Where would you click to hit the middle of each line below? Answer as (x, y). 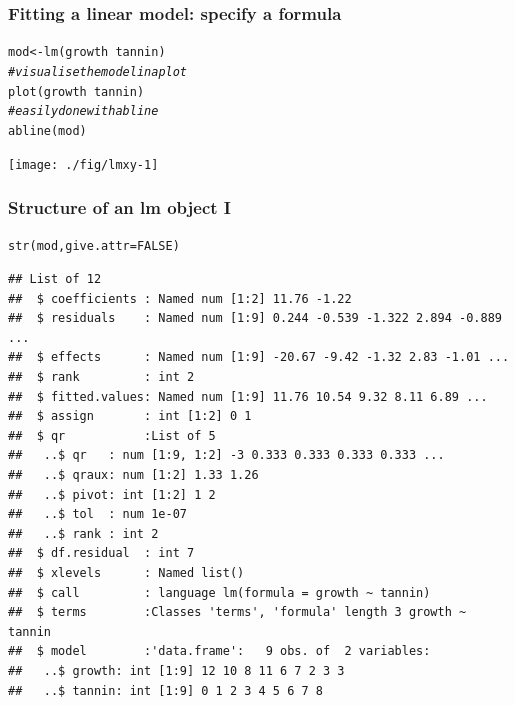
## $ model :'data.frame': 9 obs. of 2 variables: (219, 651)
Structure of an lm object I (119, 207)
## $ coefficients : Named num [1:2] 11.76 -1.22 (180, 298)
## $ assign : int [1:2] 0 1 (130, 416)
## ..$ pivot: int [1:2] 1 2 (112, 494)
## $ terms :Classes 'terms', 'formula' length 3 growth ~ (237, 612)
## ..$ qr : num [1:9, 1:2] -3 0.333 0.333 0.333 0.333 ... (226, 455)
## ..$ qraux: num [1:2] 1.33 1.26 (133, 474)
